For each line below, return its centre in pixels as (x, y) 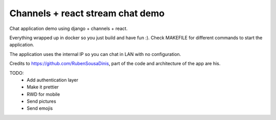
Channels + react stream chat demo (87, 13)
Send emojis (40, 108)
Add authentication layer (53, 80)
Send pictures (41, 101)
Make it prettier (43, 87)
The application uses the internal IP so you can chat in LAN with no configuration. (95, 54)
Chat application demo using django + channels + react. (68, 28)
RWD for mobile (43, 94)
